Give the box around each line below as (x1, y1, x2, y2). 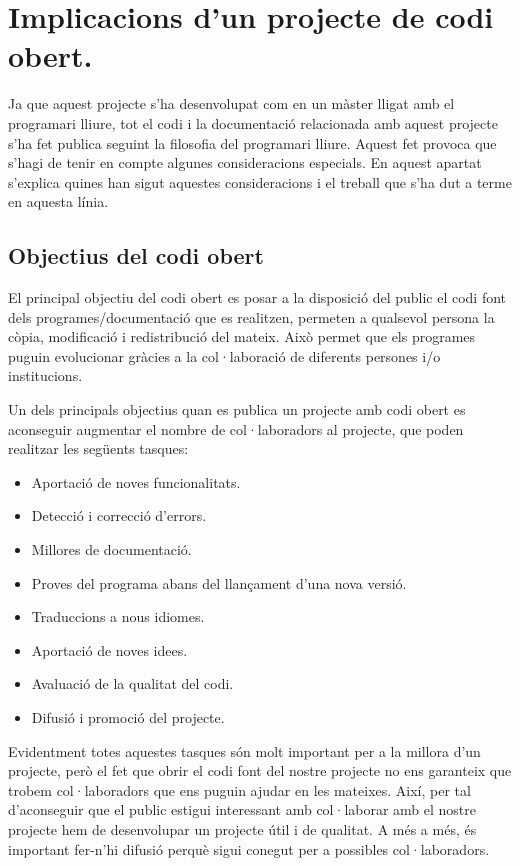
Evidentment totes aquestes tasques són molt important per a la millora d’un (8, 740, 481, 761)
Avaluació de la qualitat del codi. (31, 673, 234, 694)
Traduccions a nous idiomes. (31, 606, 205, 627)
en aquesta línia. (8, 191, 109, 212)
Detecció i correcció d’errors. (31, 505, 207, 526)
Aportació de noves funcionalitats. (31, 471, 241, 492)
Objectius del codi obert (8, 240, 264, 271)
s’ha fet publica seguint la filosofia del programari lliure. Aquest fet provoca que (8, 132, 497, 153)
